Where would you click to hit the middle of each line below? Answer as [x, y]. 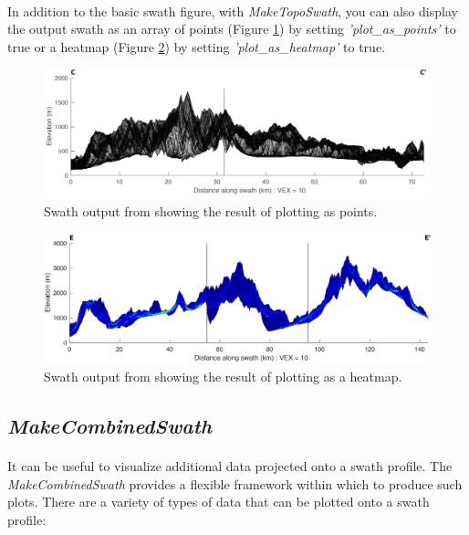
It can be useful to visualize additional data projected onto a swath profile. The [230, 465]
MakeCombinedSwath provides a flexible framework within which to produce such [235, 483]
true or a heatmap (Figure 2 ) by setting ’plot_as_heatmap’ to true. [196, 46]
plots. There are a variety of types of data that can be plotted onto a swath [219, 502]
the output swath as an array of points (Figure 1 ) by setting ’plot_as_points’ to [232, 29]
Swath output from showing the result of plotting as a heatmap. [223, 377]
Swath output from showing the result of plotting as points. [211, 210]
